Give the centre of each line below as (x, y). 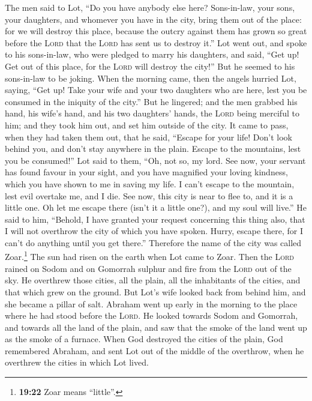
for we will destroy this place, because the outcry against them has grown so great (156, 31)
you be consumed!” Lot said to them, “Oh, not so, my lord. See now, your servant (155, 160)
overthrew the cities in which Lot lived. (77, 362)
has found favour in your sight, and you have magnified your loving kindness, (146, 172)
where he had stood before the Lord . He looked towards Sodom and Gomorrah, (151, 315)
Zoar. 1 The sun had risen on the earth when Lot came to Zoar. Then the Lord (149, 256)
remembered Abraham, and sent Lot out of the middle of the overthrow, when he (154, 350)
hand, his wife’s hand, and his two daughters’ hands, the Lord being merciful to (152, 113)
